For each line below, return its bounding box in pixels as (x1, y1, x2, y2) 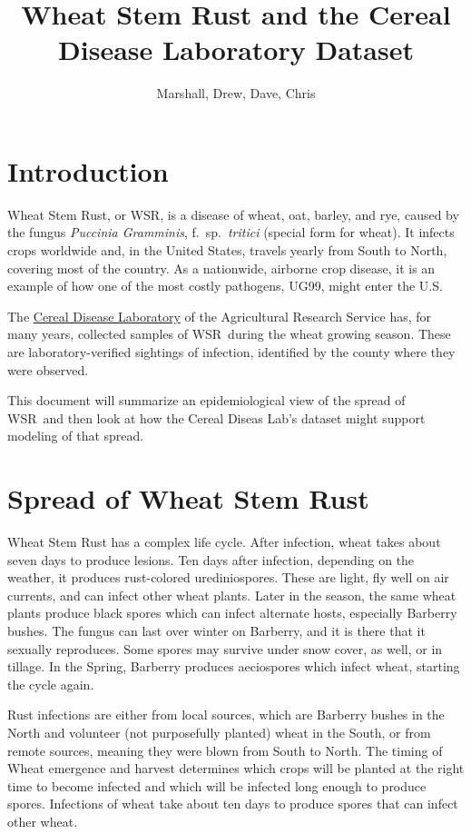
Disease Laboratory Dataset (58, 31, 414, 68)
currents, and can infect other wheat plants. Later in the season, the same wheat (7, 585, 456, 604)
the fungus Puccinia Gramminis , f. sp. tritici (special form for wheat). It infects (7, 223, 455, 242)
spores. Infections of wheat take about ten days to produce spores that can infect (7, 794, 458, 813)
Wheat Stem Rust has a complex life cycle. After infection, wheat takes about (7, 532, 441, 551)
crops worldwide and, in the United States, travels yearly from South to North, (7, 241, 447, 260)
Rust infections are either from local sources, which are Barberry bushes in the (7, 705, 445, 724)
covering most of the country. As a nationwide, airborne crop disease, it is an (7, 258, 436, 277)
